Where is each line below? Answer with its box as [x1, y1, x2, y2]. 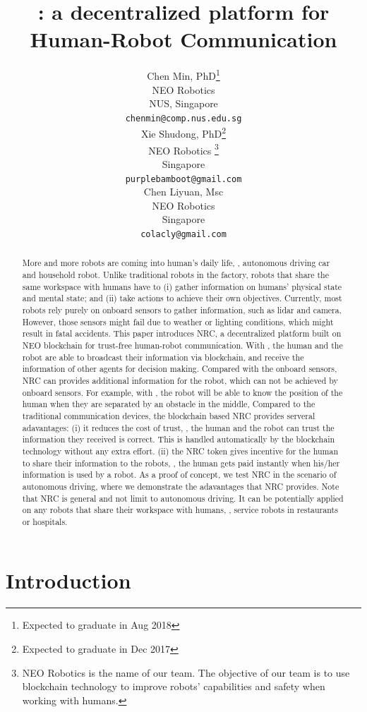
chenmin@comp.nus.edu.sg [125, 113, 242, 123]
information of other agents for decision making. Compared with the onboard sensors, [22, 363, 337, 375]
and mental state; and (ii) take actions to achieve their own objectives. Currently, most [22, 292, 342, 304]
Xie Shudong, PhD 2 [140, 124, 227, 141]
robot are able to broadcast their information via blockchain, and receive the [22, 351, 304, 363]
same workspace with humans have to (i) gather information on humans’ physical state [22, 280, 342, 292]
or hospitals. [22, 515, 68, 527]
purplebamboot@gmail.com [125, 174, 242, 184]
